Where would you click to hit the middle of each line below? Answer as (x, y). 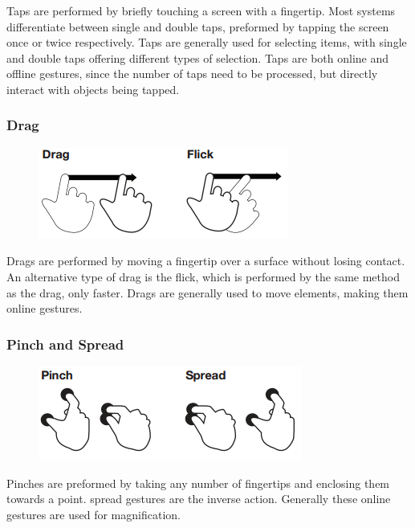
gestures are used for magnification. (94, 514)
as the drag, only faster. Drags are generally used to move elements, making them (207, 292)
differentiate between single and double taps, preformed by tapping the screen (198, 26)
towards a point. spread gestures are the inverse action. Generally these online (199, 499)
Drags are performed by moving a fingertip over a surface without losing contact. (206, 261)
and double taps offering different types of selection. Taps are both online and (198, 57)
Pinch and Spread (65, 344)
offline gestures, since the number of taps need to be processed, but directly (192, 74)
